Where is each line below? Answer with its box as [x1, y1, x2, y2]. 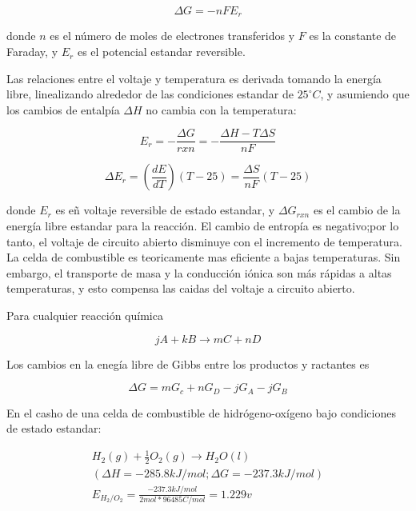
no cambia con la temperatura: [146, 101, 297, 118]
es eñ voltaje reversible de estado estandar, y [55, 202, 275, 218]
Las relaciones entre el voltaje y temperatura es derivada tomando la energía [6, 70, 382, 86]
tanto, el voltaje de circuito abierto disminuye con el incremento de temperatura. [6, 233, 402, 250]
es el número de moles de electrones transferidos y [50, 27, 295, 44]
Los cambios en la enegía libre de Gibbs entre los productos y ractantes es [6, 355, 370, 372]
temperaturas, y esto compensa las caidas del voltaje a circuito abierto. [6, 280, 355, 297]
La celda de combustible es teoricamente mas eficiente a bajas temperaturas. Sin [6, 249, 401, 265]
